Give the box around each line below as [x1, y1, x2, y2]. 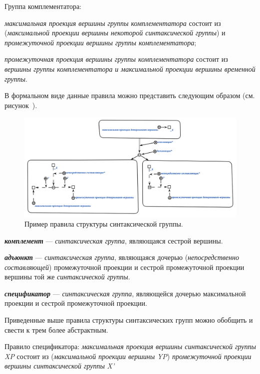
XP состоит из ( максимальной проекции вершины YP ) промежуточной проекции [4, 351, 252, 361]
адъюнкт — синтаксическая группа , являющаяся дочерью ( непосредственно [4, 252, 239, 262]
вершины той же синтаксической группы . [4, 271, 130, 282]
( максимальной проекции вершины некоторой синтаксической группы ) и [4, 27, 226, 38]
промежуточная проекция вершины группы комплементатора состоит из [4, 54, 228, 64]
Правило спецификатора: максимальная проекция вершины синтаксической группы [4, 341, 256, 352]
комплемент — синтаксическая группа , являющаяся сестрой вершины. [4, 235, 223, 246]
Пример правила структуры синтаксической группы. [24, 218, 183, 229]
